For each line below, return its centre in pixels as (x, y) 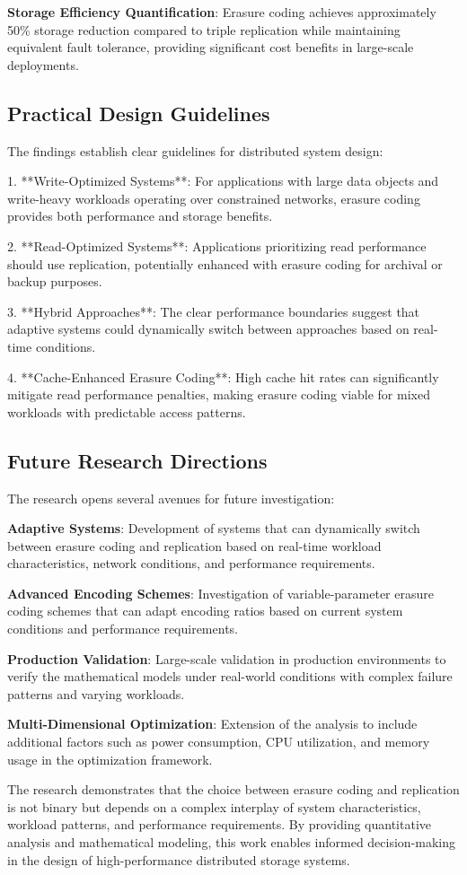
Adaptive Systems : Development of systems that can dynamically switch (214, 528)
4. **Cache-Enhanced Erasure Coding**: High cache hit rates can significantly (223, 376)
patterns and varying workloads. (96, 693)
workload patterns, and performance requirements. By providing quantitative (220, 824)
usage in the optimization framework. (110, 759)
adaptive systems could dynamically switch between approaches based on (208, 329)
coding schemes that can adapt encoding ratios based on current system (205, 611)
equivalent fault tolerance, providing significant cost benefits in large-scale (211, 47)
